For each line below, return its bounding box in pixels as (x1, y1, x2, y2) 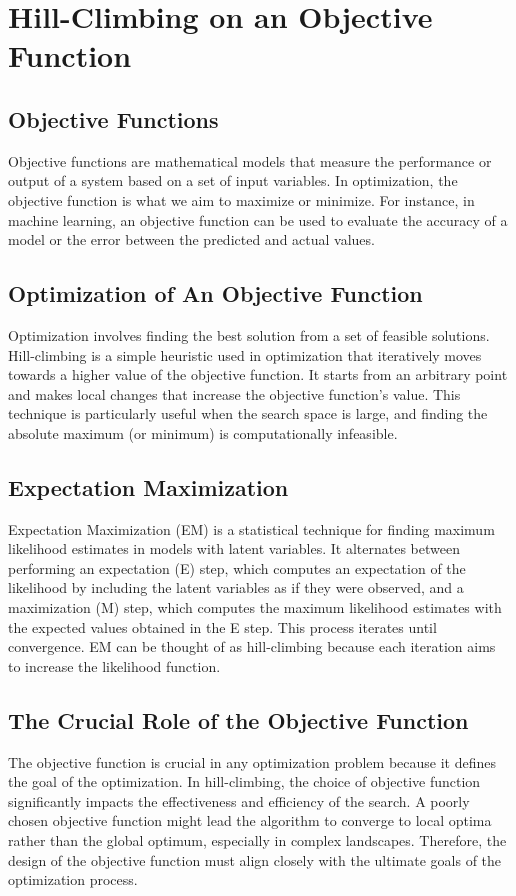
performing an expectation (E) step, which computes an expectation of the (8, 557, 466, 578)
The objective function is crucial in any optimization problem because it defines (8, 751, 496, 772)
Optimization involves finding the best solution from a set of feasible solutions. (8, 324, 490, 345)
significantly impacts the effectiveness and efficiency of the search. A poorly (8, 790, 470, 811)
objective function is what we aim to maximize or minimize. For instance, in (8, 189, 475, 210)
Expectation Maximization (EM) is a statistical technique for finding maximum (8, 518, 495, 539)
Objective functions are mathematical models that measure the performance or (8, 150, 492, 171)
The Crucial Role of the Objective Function (8, 704, 469, 735)
